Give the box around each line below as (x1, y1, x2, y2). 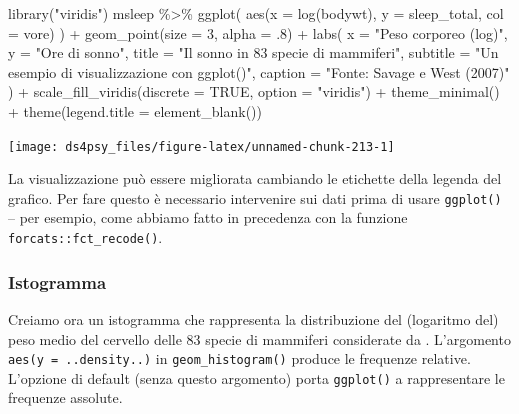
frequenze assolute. (8, 387, 123, 408)
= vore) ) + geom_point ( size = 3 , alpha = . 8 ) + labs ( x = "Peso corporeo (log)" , (8, 22, 508, 43)
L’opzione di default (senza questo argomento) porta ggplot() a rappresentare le (8, 367, 505, 388)
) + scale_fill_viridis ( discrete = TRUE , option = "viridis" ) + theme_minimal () (8, 81, 500, 102)
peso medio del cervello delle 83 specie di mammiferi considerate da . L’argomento (8, 328, 511, 349)
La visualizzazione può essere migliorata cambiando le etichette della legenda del (8, 168, 502, 189)
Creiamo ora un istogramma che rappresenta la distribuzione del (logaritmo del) (8, 308, 499, 329)
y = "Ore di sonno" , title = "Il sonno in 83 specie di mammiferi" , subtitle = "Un (8, 42, 499, 63)
